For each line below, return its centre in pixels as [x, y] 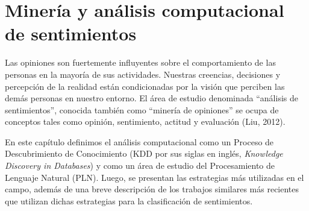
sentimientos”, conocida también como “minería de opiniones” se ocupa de [142, 109]
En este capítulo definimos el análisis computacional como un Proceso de [139, 141]
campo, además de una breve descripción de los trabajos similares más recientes [152, 189]
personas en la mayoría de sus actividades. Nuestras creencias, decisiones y [143, 74]
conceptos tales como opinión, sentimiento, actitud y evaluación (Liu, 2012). [145, 121]
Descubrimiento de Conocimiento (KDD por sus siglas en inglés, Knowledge [144, 153]
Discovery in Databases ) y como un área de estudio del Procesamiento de [140, 165]
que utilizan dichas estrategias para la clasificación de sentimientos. [129, 200]
